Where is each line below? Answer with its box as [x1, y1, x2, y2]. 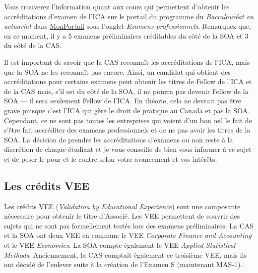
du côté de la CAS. [4, 40, 62, 50]
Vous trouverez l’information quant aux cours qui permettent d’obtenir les [4, 1, 230, 11]
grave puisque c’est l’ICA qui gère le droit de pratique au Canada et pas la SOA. [4, 105, 250, 115]
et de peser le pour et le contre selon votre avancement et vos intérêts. [4, 153, 217, 164]
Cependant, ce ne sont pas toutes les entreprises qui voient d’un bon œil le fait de [4, 115, 252, 125]
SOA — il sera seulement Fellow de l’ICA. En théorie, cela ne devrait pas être [4, 95, 241, 106]
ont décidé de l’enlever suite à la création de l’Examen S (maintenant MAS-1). [4, 259, 243, 270]
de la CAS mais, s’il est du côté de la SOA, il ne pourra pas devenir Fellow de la [4, 86, 249, 96]
